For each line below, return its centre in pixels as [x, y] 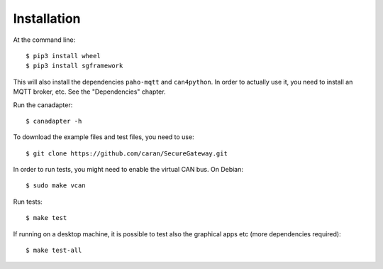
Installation [47, 18]
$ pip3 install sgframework [74, 66]
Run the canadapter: [43, 105]
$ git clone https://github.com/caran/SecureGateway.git [127, 153]
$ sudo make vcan [56, 186]
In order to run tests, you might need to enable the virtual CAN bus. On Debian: [128, 170]
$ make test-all [54, 251]
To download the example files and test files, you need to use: [104, 137]
